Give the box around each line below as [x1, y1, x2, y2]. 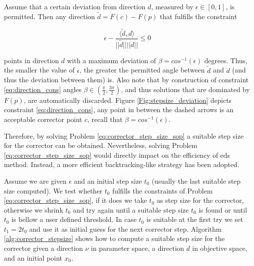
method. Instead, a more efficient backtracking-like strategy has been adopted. [4, 159, 239, 169]
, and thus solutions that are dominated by [121, 84, 250, 94]
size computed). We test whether [4, 185, 102, 195]
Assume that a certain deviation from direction [4, 1, 146, 11]
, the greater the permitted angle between [79, 65, 205, 75]
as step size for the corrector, [156, 195, 244, 205]
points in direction [4, 55, 59, 65]
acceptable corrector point [4, 114, 82, 124]
